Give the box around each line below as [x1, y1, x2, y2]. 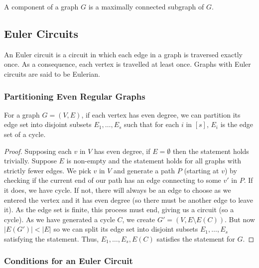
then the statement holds [172, 145, 249, 156]
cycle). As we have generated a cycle [4, 214, 115, 224]
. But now [225, 214, 255, 224]
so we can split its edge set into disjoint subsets [53, 224, 198, 234]
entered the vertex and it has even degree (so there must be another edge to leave [4, 194, 254, 205]
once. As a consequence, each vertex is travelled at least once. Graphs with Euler [4, 59, 251, 69]
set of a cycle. [4, 129, 46, 139]
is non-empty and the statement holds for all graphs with [66, 155, 242, 166]
